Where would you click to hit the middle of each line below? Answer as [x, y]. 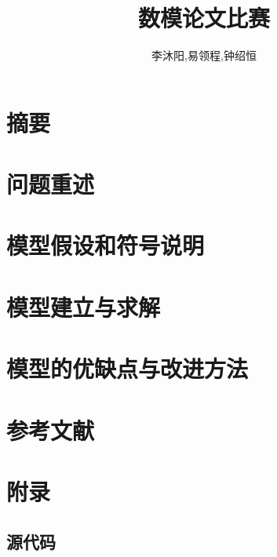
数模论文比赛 [204, 18]
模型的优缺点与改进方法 [128, 368]
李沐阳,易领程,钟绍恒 [204, 55]
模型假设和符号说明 [106, 245]
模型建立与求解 [84, 306]
